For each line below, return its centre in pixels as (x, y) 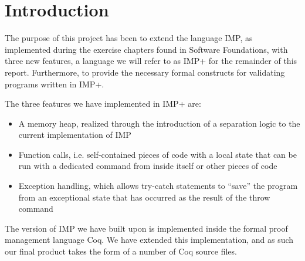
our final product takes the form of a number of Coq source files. (121, 251)
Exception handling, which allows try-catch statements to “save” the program (158, 186)
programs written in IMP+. (55, 84)
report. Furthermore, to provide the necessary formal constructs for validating (145, 72)
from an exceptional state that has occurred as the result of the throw (144, 197)
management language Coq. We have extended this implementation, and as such (149, 240)
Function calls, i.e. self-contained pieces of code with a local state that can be (157, 154)
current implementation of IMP (75, 135)
